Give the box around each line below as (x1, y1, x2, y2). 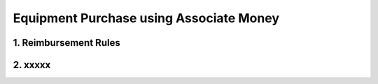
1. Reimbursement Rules (13, 37, 120, 49)
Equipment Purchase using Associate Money (13, 10, 280, 26)
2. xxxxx (13, 59, 51, 71)
